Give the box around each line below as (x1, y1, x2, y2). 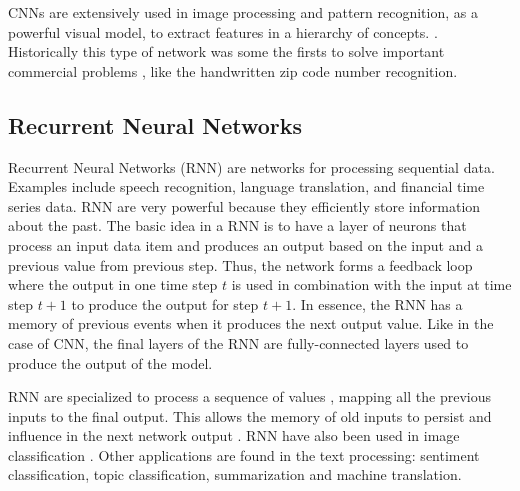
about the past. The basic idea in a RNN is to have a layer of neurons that (8, 215, 467, 236)
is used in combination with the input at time (231, 274, 512, 295)
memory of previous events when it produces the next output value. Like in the (8, 313, 494, 334)
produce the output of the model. (8, 352, 213, 373)
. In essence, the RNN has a (292, 293, 463, 314)
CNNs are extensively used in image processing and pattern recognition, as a (8, 2, 478, 22)
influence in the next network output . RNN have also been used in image (8, 425, 460, 446)
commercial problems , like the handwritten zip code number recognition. (8, 60, 458, 81)
